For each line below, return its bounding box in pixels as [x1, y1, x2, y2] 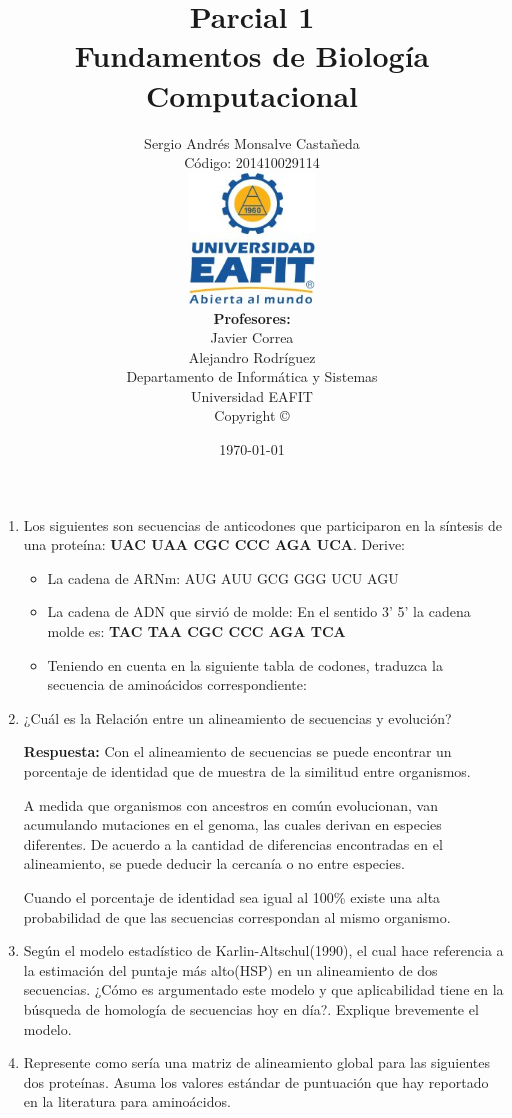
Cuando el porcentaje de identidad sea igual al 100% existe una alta [23, 886, 441, 907]
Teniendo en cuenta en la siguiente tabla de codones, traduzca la [47, 654, 443, 675]
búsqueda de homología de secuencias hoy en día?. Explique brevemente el [23, 998, 479, 1019]
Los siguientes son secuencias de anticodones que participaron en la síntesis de [23, 514, 502, 535]
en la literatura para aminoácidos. [23, 1091, 231, 1112]
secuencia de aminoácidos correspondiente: [47, 674, 307, 695]
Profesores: [213, 307, 291, 328]
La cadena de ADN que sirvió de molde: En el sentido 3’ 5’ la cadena [47, 601, 471, 622]
